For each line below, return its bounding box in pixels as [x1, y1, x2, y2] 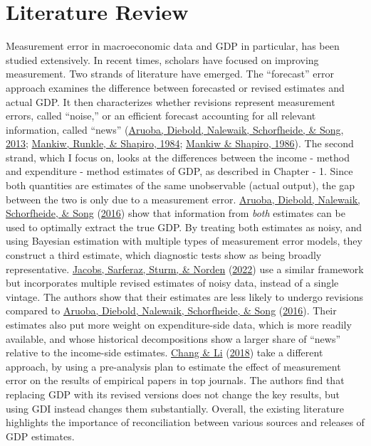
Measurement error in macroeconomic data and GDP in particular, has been [6, 38, 340, 53]
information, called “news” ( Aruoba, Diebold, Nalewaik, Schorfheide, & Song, [6, 122, 344, 137]
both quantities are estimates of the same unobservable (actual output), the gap [6, 178, 355, 193]
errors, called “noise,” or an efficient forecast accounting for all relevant [6, 108, 316, 123]
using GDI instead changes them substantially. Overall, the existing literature [6, 400, 344, 415]
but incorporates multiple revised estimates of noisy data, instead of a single [6, 275, 339, 290]
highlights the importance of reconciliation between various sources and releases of [6, 415, 365, 430]
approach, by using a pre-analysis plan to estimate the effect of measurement [6, 359, 341, 373]
